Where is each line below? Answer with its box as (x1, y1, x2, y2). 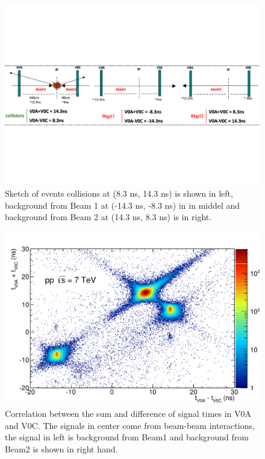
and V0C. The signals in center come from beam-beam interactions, (5, 419, 255, 431)
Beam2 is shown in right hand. (5, 443, 118, 455)
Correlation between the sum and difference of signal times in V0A (5, 407, 252, 420)
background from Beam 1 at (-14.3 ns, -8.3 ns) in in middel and (5, 199, 240, 211)
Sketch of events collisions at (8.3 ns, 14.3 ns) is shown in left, (5, 187, 233, 200)
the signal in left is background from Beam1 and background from (5, 431, 249, 443)
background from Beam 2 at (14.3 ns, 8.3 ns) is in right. (5, 211, 212, 223)
